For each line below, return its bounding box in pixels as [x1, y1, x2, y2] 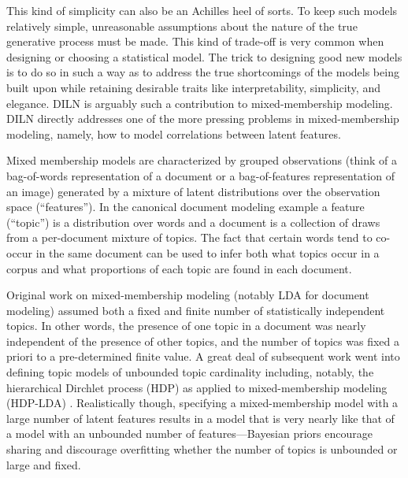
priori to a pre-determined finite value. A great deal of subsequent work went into [6, 348, 400, 365]
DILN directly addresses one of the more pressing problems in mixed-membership [6, 110, 399, 127]
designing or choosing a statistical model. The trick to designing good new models [6, 48, 402, 65]
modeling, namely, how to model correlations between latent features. [6, 125, 341, 142]
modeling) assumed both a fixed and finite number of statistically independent [6, 302, 385, 318]
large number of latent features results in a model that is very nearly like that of [6, 409, 395, 426]
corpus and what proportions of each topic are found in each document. [6, 260, 352, 276]
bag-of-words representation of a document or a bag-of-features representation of [6, 167, 395, 183]
